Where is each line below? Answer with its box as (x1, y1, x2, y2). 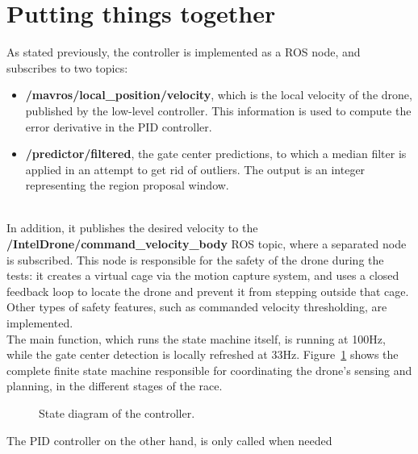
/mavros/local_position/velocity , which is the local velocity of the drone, (25, 86, 412, 103)
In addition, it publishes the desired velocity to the (6, 219, 258, 236)
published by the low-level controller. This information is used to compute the (25, 102, 412, 119)
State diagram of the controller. (39, 405, 195, 421)
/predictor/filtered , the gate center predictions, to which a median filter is (25, 145, 407, 162)
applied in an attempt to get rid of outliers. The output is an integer (25, 160, 366, 177)
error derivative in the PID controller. (25, 118, 212, 135)
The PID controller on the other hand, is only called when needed (6, 431, 332, 448)
